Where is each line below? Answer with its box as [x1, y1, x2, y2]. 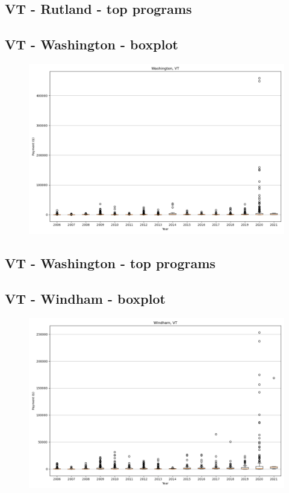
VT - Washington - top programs [5, 254, 216, 272]
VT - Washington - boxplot [5, 35, 178, 54]
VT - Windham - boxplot [5, 289, 166, 308]
